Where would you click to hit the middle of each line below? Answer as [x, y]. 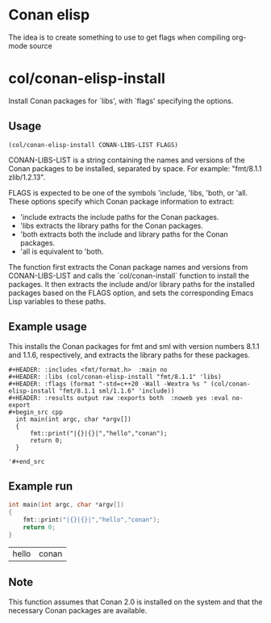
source [41, 45]
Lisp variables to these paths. [57, 301]
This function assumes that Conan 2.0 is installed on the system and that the [135, 602]
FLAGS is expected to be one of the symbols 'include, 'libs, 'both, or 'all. [128, 192]
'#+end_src [27, 461]
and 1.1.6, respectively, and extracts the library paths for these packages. [129, 355]
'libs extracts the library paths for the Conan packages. [111, 225]
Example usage [48, 327]
